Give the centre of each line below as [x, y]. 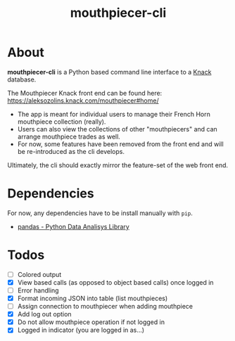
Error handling [38, 290]
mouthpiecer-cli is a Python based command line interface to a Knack [109, 72]
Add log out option [44, 314]
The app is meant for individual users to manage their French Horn [114, 114]
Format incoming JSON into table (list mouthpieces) [93, 298]
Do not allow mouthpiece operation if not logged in [91, 322]
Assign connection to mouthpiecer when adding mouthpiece [105, 307]
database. [22, 79]
